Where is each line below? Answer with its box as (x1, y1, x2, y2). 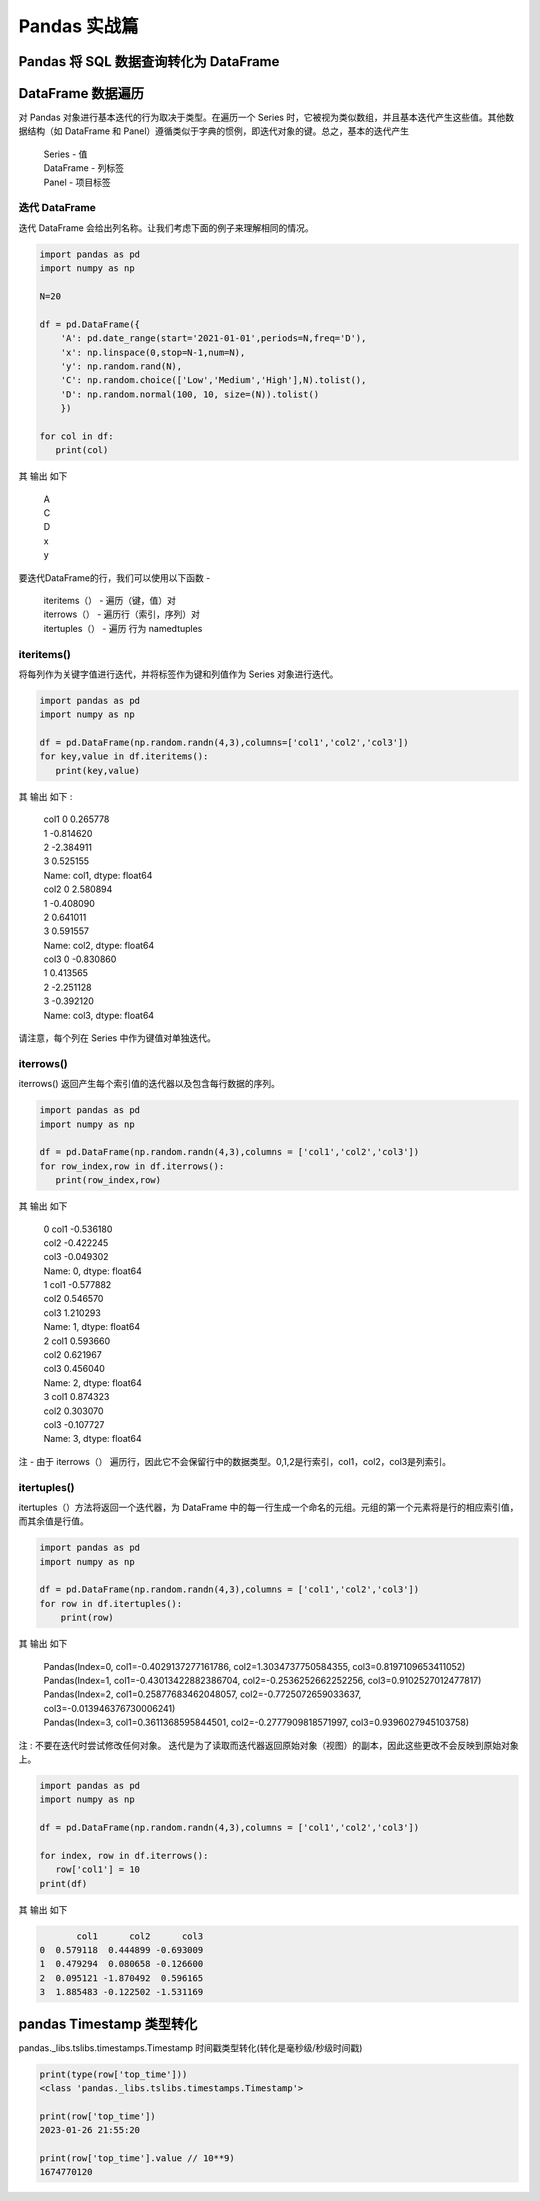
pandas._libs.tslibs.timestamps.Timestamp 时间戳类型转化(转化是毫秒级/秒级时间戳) (18, 2041, 363, 2054)
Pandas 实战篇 (18, 15, 139, 37)
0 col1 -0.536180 (43, 1223, 113, 1235)
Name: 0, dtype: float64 (43, 1265, 142, 1277)
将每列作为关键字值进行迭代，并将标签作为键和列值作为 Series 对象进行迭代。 (18, 668, 339, 680)
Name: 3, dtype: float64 (43, 1433, 142, 1445)
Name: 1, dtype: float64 (43, 1321, 140, 1333)
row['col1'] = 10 (55, 1864, 140, 1875)
